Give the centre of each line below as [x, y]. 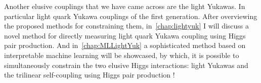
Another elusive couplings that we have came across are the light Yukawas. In [125, 6]
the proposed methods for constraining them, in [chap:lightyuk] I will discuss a [127, 26]
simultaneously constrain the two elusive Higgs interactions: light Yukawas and [126, 65]
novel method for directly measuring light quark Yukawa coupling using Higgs [125, 35]
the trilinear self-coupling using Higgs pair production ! [90, 75]
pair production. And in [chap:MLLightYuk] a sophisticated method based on [125, 45]
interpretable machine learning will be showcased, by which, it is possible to [122, 55]
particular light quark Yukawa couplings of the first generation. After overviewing [131, 16]
